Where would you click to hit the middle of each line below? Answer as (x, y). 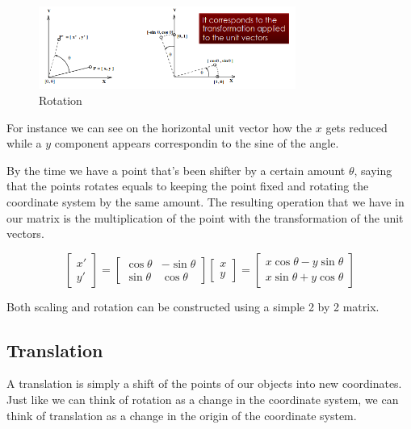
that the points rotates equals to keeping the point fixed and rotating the (188, 186)
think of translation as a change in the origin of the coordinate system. (182, 415)
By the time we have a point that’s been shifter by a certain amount (176, 170)
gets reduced (356, 127)
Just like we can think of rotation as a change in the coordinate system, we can (203, 400)
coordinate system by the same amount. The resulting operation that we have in (205, 201)
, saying (373, 170)
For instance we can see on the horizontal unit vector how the (159, 127)
